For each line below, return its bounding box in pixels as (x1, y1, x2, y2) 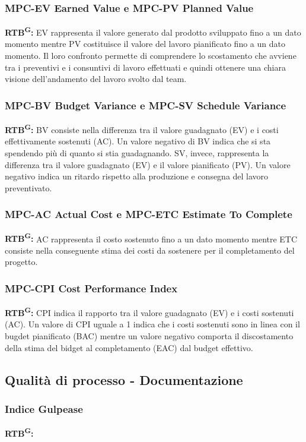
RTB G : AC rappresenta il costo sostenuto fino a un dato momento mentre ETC (5, 231, 298, 245)
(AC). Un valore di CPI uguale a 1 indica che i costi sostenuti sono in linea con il (5, 318, 300, 330)
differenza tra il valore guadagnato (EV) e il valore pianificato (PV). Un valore (5, 158, 291, 171)
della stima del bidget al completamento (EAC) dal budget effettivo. (5, 341, 253, 353)
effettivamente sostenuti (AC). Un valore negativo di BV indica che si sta (5, 135, 271, 147)
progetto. (5, 255, 38, 268)
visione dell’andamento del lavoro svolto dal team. (5, 72, 187, 85)
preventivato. (5, 181, 52, 194)
